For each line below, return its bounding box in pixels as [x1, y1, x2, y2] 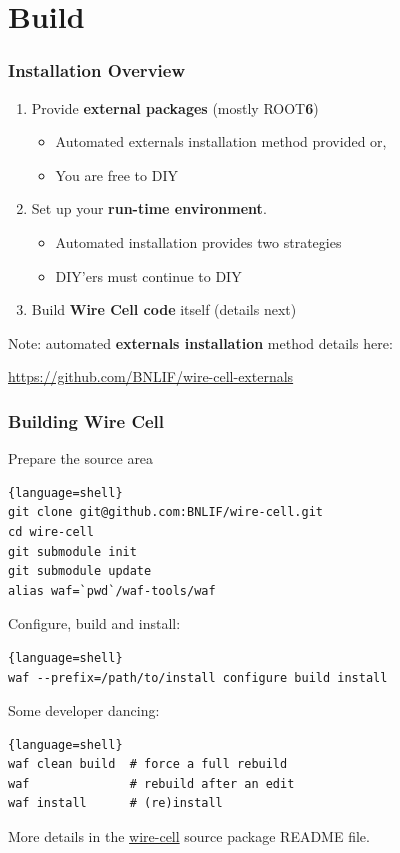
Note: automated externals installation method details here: [8, 332, 393, 353]
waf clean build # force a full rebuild [8, 757, 288, 772]
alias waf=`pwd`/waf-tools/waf [8, 583, 216, 598]
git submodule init [8, 544, 137, 559]
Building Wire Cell [8, 408, 165, 433]
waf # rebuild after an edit [8, 776, 295, 791]
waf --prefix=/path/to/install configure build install [8, 670, 388, 685]
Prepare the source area [8, 448, 154, 469]
